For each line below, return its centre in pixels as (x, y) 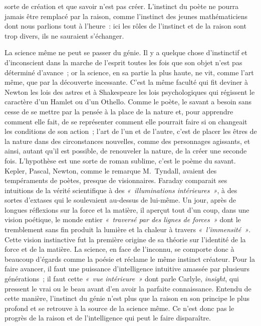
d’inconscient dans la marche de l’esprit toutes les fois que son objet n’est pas (123, 62)
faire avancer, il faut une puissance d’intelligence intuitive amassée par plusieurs (127, 269)
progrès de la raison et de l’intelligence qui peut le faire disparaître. (108, 318)
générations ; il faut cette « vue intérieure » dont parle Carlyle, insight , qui (122, 279)
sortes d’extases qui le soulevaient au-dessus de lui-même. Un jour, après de (120, 200)
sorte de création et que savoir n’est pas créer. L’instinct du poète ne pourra (122, 6)
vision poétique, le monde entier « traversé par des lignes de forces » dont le (123, 219)
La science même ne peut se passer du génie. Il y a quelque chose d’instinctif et (126, 52)
